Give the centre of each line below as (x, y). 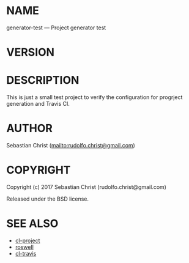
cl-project (28, 240)
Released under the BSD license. (48, 199)
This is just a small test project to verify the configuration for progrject (94, 97)
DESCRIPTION (43, 80)
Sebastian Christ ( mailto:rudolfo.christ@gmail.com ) (71, 145)
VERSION (31, 52)
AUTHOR (30, 128)
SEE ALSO (32, 224)
